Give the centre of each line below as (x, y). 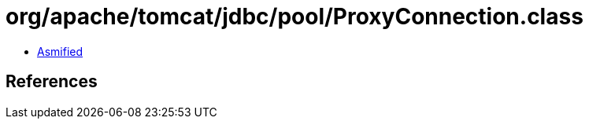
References (52, 82)
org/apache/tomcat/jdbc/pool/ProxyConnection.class (294, 17)
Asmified (60, 51)
